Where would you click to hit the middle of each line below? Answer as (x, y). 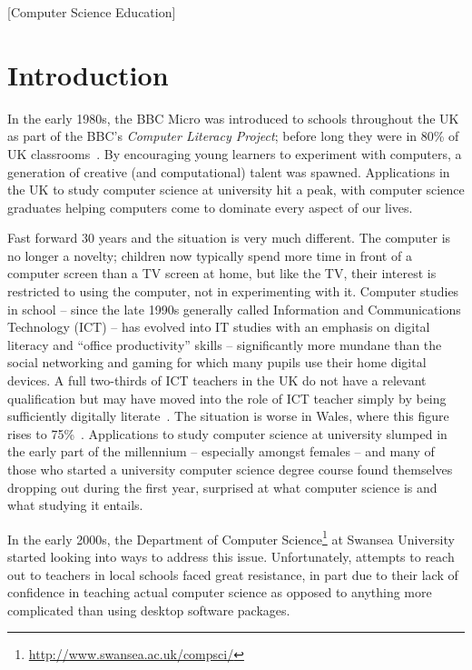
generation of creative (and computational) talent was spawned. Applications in (229, 171)
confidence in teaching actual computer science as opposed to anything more (220, 592)
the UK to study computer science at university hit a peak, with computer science (236, 190)
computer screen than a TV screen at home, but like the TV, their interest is (222, 273)
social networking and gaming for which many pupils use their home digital (217, 362)
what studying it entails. (75, 505)
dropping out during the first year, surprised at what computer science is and (222, 487)
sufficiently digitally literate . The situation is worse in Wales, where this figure (228, 416)
